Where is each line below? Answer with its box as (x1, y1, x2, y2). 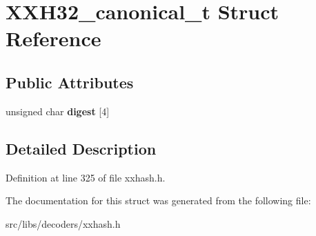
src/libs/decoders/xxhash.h (6, 216, 121, 230)
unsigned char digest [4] (6, 104, 110, 118)
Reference (6, 24, 101, 52)
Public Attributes (6, 71, 134, 92)
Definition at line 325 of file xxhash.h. (6, 170, 166, 184)
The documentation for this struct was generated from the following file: (6, 193, 311, 208)
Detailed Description (6, 137, 157, 159)
